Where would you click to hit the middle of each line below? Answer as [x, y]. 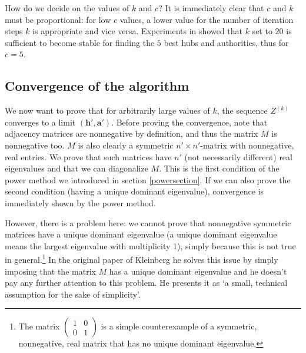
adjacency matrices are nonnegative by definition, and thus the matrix [132, 133]
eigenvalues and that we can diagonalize [76, 168]
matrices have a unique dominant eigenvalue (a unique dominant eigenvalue [141, 234]
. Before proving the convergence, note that [189, 122]
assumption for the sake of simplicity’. [73, 294]
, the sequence [242, 110]
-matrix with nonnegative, [247, 145]
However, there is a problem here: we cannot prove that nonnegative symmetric [148, 222]
